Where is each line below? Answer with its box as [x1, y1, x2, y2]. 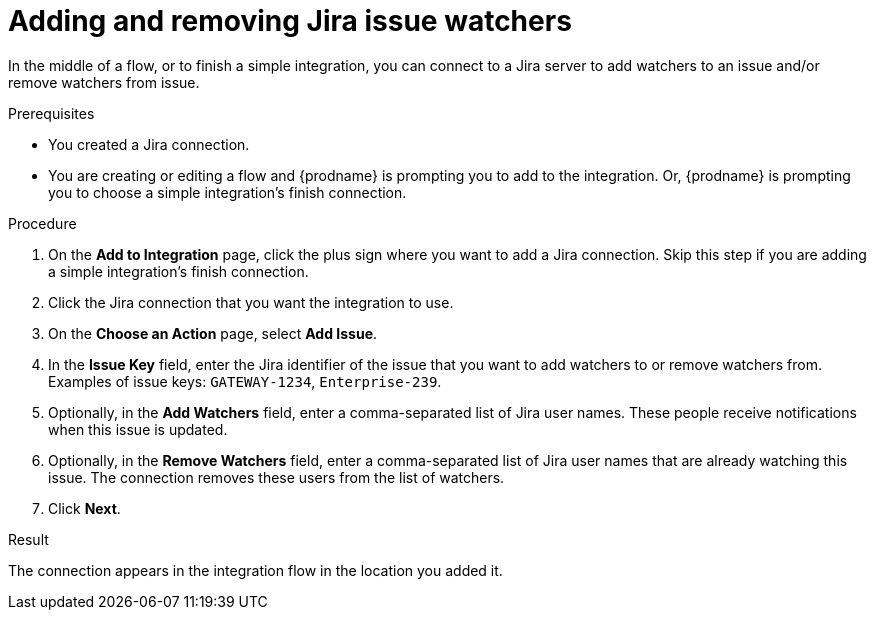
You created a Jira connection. [48, 135, 250, 153]
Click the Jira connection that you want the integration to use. [48, 293, 454, 311]
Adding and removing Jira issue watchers [8, 4, 572, 38]
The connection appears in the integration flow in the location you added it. [8, 561, 503, 579]
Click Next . [48, 499, 121, 517]
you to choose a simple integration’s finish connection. [48, 183, 407, 201]
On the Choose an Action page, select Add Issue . [48, 324, 378, 342]
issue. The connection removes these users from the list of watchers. [48, 468, 505, 486]
